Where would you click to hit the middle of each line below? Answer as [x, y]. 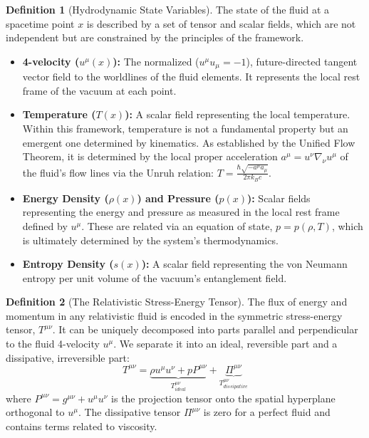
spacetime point [40, 23]
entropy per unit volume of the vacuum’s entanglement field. [155, 277]
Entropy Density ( [68, 264]
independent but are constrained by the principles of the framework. [155, 37]
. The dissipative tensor [129, 412]
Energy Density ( [66, 198]
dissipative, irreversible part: [68, 357]
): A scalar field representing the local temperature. [238, 114]
